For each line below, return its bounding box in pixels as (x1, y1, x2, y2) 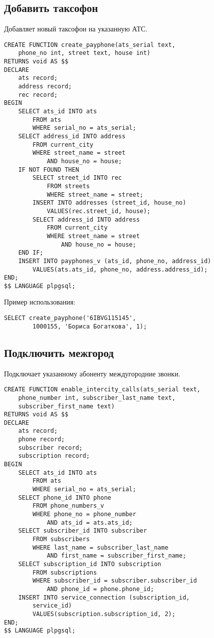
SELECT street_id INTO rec (32, 174, 122, 182)
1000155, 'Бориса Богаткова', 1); (32, 322, 147, 330)
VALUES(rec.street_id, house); (46, 207, 151, 215)
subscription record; (18, 452, 90, 460)
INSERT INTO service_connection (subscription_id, (18, 594, 190, 601)
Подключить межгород (4, 344, 114, 360)
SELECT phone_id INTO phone (18, 494, 111, 501)
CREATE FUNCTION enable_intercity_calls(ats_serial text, (4, 386, 201, 393)
